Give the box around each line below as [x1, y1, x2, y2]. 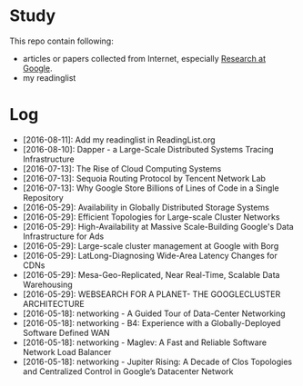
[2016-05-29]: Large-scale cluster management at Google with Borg [22, 240, 279, 251]
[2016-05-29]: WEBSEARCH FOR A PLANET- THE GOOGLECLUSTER [22, 288, 281, 300]
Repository [22, 192, 64, 203]
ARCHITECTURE [22, 298, 85, 309]
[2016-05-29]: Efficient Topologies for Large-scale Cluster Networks [22, 211, 280, 223]
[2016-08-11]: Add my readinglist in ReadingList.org [22, 134, 216, 145]
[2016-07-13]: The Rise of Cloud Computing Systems [22, 163, 222, 173]
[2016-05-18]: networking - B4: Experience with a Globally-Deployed [22, 317, 281, 328]
